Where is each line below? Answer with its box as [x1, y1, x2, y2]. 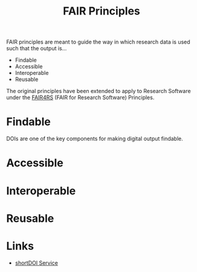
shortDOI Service [15, 259, 59, 267]
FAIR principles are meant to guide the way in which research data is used [6, 38, 190, 46]
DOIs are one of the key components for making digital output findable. [6, 135, 183, 143]
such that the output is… [6, 45, 67, 52]
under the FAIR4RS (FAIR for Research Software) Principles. [6, 94, 155, 101]
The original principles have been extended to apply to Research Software [6, 88, 192, 95]
